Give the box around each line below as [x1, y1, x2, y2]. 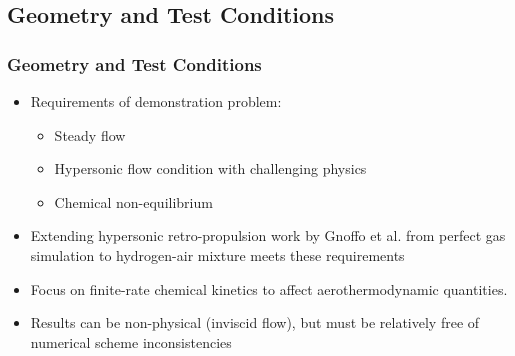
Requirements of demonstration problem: [30, 91, 282, 111]
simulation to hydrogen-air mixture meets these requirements [30, 244, 405, 265]
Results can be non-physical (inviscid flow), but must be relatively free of [30, 312, 480, 333]
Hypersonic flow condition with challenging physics [54, 158, 367, 179]
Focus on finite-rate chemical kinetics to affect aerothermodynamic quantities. [30, 278, 508, 299]
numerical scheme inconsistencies [30, 331, 232, 352]
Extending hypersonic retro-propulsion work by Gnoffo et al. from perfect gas [30, 225, 506, 246]
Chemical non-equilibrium [54, 191, 213, 212]
